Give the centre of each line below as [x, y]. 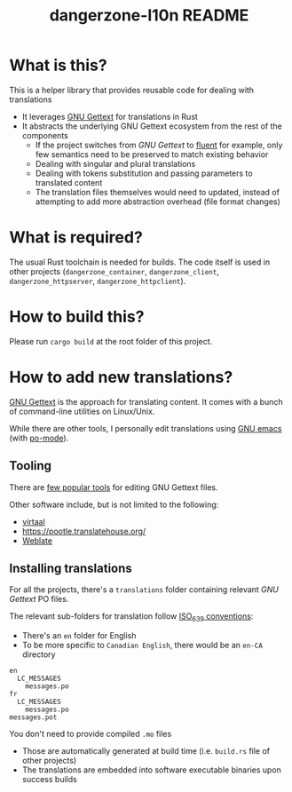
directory [39, 654]
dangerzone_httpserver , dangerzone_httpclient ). [98, 281]
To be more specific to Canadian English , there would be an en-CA [142, 645]
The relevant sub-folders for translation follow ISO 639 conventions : [131, 618]
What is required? [76, 238]
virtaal [34, 521]
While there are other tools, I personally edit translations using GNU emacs [146, 428]
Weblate [37, 540]
